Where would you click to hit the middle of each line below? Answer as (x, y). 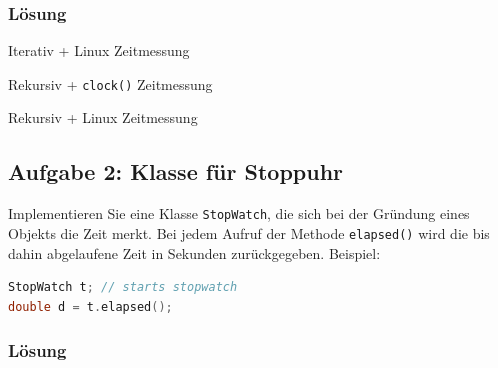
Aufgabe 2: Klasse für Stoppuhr (176, 171)
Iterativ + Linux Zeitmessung (99, 50)
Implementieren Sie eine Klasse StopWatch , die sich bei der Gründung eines (239, 213)
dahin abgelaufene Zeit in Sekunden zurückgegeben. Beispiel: (194, 252)
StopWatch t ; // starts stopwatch (123, 287)
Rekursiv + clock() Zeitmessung (110, 83)
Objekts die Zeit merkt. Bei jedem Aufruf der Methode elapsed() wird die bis (249, 232)
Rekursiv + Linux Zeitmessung (103, 117)
